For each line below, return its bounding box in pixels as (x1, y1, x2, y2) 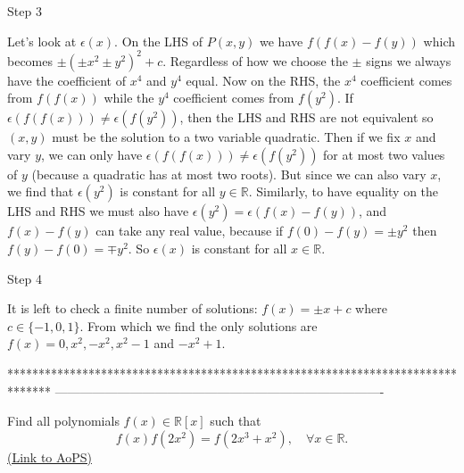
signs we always (366, 51, 452, 70)
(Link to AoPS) (7, 447, 92, 466)
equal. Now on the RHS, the (186, 71, 341, 89)
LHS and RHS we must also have (7, 202, 189, 220)
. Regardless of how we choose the (162, 51, 348, 70)
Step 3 (7, 2, 42, 20)
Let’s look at (7, 31, 77, 50)
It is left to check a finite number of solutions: (7, 299, 258, 318)
